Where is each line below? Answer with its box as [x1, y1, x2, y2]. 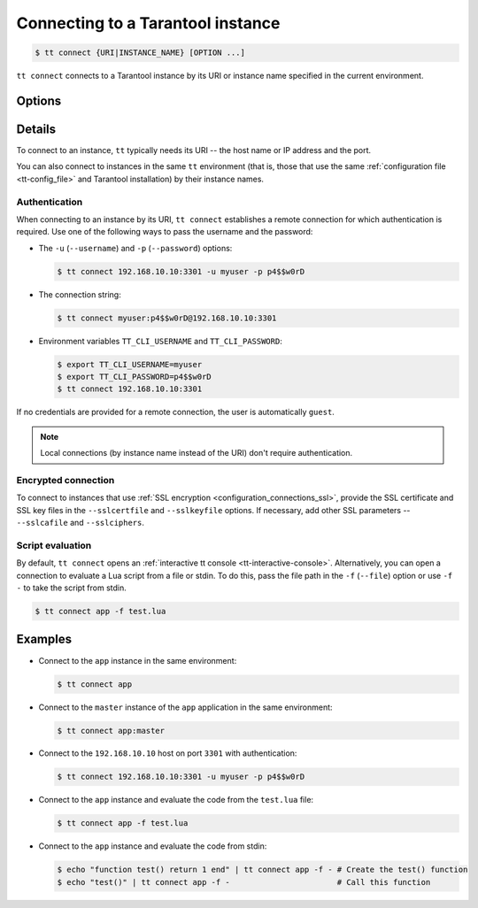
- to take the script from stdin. [16, 582, 127, 593]
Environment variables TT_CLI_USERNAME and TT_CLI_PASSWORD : [38, 335, 282, 346]
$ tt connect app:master [57, 726, 166, 735]
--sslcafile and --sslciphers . [16, 518, 145, 528]
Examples [16, 632, 73, 647]
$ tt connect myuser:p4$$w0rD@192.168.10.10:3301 [57, 312, 277, 323]
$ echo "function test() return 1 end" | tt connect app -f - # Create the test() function [57, 865, 468, 875]
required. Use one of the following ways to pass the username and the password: [16, 227, 313, 237]
